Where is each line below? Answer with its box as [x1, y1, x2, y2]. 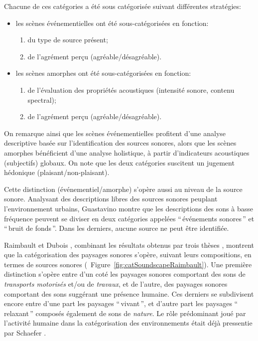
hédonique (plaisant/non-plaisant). [4, 167, 110, 177]
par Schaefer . [4, 328, 46, 338]
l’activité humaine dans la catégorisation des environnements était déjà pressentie [4, 318, 253, 328]
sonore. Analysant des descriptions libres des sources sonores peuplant [4, 193, 218, 204]
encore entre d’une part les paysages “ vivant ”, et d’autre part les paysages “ [4, 298, 238, 309]
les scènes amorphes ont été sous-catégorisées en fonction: [15, 68, 191, 78]
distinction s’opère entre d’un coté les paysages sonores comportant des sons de [4, 269, 246, 279]
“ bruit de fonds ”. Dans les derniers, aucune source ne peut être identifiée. [4, 223, 229, 233]
